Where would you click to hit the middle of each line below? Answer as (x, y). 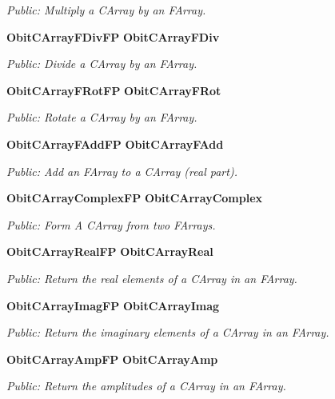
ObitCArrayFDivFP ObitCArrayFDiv (113, 36)
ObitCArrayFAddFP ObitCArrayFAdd (115, 144)
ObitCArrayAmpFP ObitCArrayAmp (112, 359)
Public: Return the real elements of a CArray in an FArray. (152, 278)
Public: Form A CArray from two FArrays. (111, 224)
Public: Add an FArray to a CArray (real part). (122, 171)
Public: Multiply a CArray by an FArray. (106, 10)
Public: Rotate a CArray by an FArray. (102, 117)
